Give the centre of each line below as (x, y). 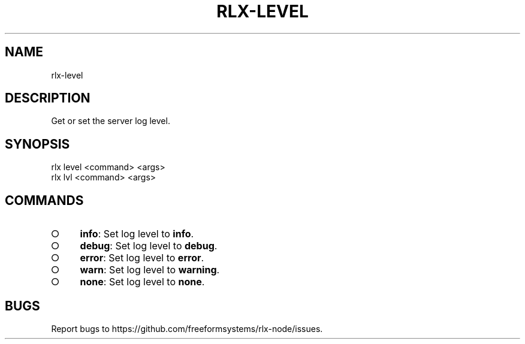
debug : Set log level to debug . (149, 246)
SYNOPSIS (37, 144)
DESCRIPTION (48, 98)
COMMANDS (44, 200)
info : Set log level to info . (137, 234)
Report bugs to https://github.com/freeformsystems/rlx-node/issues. (187, 328)
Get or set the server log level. (111, 121)
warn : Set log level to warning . (150, 270)
